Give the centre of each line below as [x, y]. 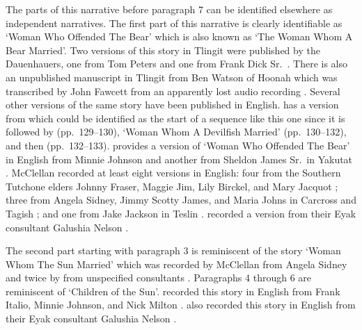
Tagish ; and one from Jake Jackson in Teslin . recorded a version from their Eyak [181, 213]
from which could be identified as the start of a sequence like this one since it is [175, 118]
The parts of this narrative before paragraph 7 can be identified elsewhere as [169, 9]
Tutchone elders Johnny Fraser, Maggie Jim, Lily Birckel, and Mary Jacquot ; [172, 186]
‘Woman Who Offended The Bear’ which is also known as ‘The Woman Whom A [179, 36]
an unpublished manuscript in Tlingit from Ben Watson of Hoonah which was [172, 77]
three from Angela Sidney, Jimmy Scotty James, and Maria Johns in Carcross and [181, 200]
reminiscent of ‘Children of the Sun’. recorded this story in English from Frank [173, 291]
